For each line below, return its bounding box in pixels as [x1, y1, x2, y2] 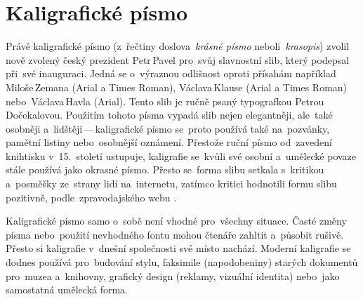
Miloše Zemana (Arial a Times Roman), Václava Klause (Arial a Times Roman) [6, 79, 348, 94]
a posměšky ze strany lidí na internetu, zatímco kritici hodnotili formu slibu [6, 176, 337, 191]
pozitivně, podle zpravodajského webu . [6, 190, 177, 204]
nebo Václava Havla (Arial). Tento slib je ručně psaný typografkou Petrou [6, 93, 324, 108]
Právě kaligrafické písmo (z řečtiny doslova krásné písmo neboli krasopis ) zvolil [6, 39, 350, 53]
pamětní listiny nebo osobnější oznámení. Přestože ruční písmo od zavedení [6, 135, 332, 149]
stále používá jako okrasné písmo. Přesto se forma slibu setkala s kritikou [6, 162, 324, 177]
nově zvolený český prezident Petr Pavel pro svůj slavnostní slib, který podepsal [6, 52, 350, 67]
